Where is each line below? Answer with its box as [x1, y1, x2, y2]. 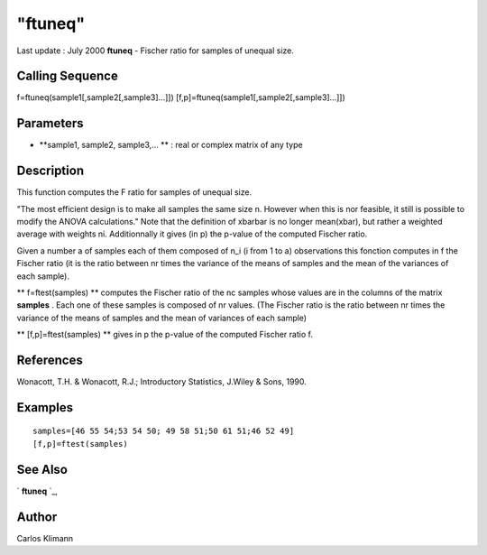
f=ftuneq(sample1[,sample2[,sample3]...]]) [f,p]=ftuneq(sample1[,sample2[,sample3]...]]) [16, 92, 346, 103]
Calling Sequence [16, 69, 119, 84]
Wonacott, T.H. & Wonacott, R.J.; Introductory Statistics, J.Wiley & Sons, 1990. [16, 376, 307, 387]
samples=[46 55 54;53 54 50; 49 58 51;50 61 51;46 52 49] [32, 426, 295, 437]
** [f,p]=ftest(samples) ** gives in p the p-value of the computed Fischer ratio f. [16, 329, 313, 340]
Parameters [16, 116, 84, 131]
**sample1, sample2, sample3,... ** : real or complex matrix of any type [39, 140, 303, 151]
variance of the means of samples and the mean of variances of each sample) [16, 312, 307, 323]
